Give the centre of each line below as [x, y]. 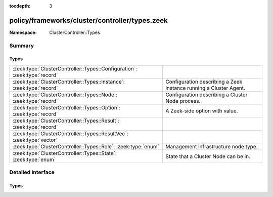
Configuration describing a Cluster [206, 95]
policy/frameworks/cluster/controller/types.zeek [88, 20]
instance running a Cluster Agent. [205, 88]
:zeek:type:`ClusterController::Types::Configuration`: [75, 68]
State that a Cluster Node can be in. [208, 156]
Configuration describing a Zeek [204, 82]
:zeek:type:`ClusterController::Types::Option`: [66, 107]
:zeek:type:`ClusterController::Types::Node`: [65, 95]
